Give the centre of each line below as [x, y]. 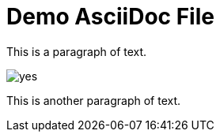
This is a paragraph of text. [77, 51]
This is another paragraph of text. [94, 100]
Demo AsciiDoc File [110, 17]
